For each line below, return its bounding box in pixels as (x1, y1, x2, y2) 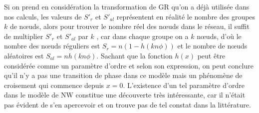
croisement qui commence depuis (4, 79, 104, 90)
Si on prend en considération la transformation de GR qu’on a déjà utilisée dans (4, 1, 250, 11)
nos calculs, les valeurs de (4, 11, 82, 21)
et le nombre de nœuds (177, 40, 248, 51)
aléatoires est (4, 50, 44, 60)
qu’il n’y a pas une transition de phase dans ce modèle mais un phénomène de (4, 70, 243, 80)
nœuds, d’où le (197, 30, 242, 41)
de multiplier (4, 30, 43, 41)
